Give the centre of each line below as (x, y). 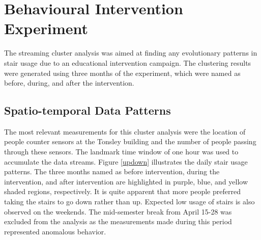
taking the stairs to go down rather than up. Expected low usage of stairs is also (129, 202)
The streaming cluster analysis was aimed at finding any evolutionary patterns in (131, 53)
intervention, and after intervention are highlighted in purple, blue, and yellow (126, 181)
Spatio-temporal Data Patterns (88, 110)
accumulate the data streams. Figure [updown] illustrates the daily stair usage (126, 161)
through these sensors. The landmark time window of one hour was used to (121, 152)
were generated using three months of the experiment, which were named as (122, 73)
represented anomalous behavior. (55, 231)
